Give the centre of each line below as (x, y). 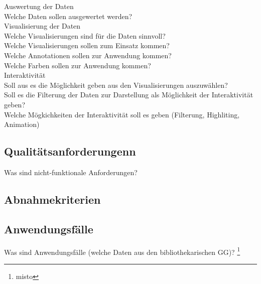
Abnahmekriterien (52, 199)
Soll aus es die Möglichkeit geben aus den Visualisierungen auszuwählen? (116, 85)
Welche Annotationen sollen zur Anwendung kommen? (88, 55)
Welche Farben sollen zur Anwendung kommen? (78, 65)
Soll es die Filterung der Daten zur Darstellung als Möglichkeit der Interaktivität (129, 95)
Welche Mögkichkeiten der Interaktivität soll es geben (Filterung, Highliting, (122, 114)
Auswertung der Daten (39, 6)
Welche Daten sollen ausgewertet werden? (68, 16)
